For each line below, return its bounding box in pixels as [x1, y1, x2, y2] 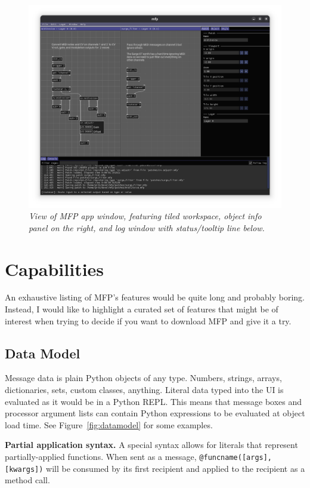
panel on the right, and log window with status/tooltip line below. [29, 221, 265, 234]
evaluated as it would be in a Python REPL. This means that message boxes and [5, 395, 302, 407]
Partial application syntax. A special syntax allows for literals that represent [5, 438, 298, 451]
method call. [5, 474, 50, 486]
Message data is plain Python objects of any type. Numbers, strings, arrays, [5, 372, 282, 384]
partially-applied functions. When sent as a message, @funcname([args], [5, 450, 272, 462]
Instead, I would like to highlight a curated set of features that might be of [5, 303, 278, 315]
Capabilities [5, 256, 104, 281]
